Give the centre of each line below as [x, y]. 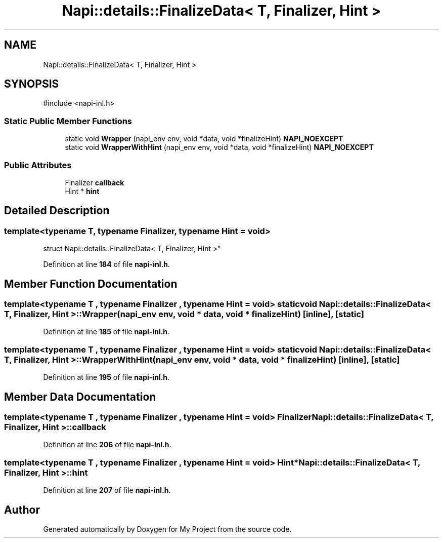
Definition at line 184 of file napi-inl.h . [106, 264]
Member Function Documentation [91, 284]
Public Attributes [38, 165]
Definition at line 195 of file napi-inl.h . [106, 377]
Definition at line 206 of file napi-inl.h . [107, 445]
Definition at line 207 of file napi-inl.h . [107, 490]
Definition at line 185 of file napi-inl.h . [106, 332]
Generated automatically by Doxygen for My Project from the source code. [167, 529]
